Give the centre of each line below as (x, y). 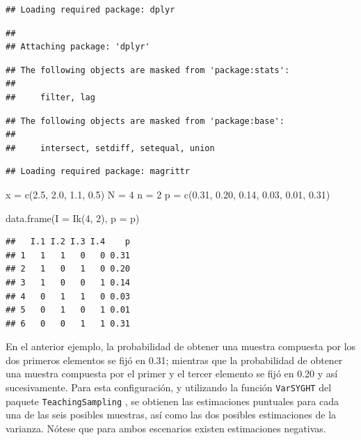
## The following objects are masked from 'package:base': (145, 121)
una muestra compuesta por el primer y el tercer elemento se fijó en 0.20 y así (172, 374)
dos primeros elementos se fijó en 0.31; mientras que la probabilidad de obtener (174, 360)
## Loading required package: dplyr (90, 10)
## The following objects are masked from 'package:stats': (148, 70)
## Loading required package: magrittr (98, 172)
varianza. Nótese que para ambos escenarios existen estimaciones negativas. (166, 428)
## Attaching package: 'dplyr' (78, 47)
